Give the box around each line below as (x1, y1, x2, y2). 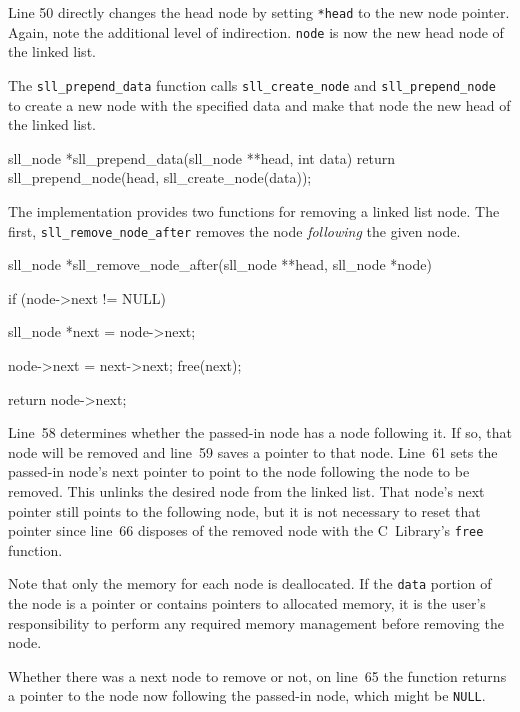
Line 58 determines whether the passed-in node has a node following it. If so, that (8, 422, 512, 443)
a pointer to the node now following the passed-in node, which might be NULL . (8, 685, 486, 706)
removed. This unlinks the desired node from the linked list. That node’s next (8, 480, 485, 501)
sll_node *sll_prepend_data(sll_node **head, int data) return (8, 147, 395, 168)
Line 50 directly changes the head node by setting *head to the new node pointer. (8, 2, 510, 22)
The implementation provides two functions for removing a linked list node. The (8, 200, 500, 221)
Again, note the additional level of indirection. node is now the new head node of (8, 21, 504, 42)
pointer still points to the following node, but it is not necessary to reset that (8, 500, 481, 521)
